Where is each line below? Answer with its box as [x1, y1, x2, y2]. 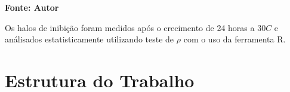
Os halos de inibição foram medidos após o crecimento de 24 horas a [5, 21, 255, 33]
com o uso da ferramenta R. [183, 33, 286, 45]
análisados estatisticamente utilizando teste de [5, 33, 174, 45]
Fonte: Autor [5, 1, 59, 13]
